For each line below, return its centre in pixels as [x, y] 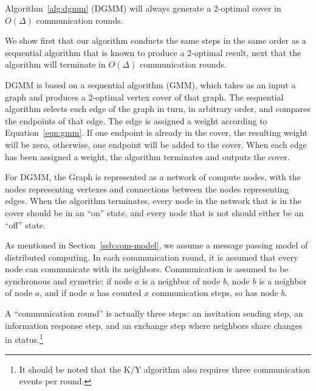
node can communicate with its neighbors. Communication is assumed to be [147, 269]
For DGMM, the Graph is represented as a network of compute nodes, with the [153, 177]
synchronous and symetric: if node [69, 280]
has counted [119, 293]
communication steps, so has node [215, 293]
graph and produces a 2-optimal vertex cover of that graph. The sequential [144, 97]
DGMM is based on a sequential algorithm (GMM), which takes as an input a [150, 84]
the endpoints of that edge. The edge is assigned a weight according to [136, 120]
